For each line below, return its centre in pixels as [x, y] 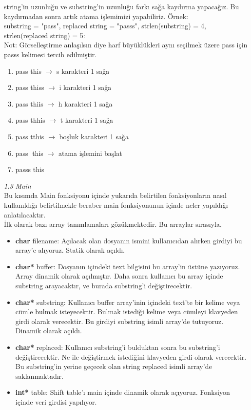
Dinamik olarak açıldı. [48, 331]
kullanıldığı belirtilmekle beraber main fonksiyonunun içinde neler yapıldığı [116, 205]
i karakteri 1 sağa [85, 87]
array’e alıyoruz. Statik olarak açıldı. [70, 250]
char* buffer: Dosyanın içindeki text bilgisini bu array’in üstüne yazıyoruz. [128, 266]
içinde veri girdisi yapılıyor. [56, 402]
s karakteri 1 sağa [83, 71]
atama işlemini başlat [90, 153]
